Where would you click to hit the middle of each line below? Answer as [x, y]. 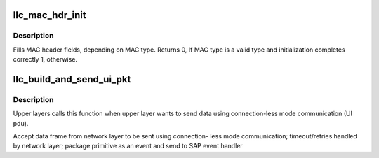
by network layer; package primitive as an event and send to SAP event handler [128, 146]
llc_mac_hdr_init [50, 15]
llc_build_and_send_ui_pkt [72, 79]
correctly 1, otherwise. [45, 59]
